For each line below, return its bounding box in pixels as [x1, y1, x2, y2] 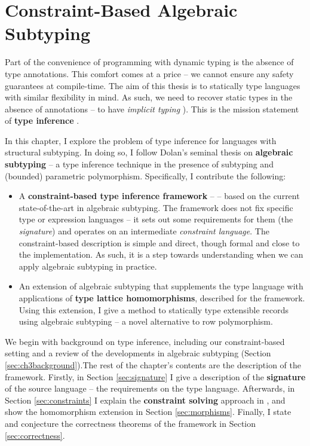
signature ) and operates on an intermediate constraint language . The [19, 225, 269, 237]
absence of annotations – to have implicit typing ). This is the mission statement [5, 102, 299, 115]
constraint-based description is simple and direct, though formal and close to [19, 236, 300, 249]
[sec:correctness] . [5, 429, 65, 441]
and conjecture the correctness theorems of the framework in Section [5, 417, 256, 429]
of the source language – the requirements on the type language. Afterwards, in [5, 382, 295, 395]
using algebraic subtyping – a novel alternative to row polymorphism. [19, 315, 273, 328]
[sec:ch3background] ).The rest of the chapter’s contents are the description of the [5, 358, 302, 371]
